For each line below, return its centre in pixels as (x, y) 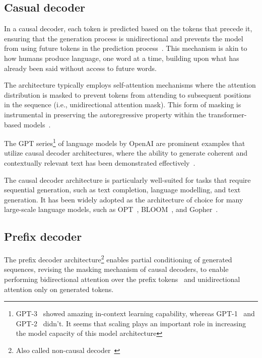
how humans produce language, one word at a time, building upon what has (122, 58)
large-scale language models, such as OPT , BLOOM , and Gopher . (111, 209)
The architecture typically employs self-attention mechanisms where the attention (130, 85)
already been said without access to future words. (80, 68)
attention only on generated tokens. (59, 289)
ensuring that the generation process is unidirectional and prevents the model (124, 38)
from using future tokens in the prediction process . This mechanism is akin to (126, 48)
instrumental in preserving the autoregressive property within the (105, 114)
